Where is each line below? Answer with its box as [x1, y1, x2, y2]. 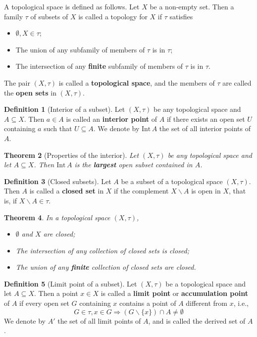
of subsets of [30, 11, 68, 21]
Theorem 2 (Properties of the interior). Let [4, 149, 139, 160]
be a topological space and [165, 278, 246, 289]
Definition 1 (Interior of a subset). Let [4, 104, 125, 114]
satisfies [169, 11, 193, 21]
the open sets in [4, 87, 56, 97]
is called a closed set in [29, 186, 104, 196]
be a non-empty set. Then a [150, 1, 234, 11]
